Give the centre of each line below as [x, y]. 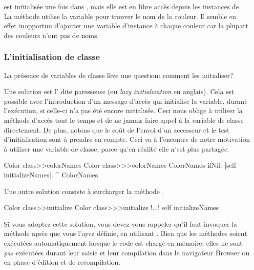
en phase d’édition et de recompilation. [62, 262]
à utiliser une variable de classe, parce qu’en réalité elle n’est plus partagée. [116, 148]
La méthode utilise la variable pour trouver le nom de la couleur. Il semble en [120, 16]
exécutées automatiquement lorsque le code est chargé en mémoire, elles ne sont [123, 242]
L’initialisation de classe [52, 57]
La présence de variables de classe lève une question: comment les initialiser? [118, 75]
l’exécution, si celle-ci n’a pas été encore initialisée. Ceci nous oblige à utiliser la [123, 110]
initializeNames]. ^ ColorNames [51, 174]
